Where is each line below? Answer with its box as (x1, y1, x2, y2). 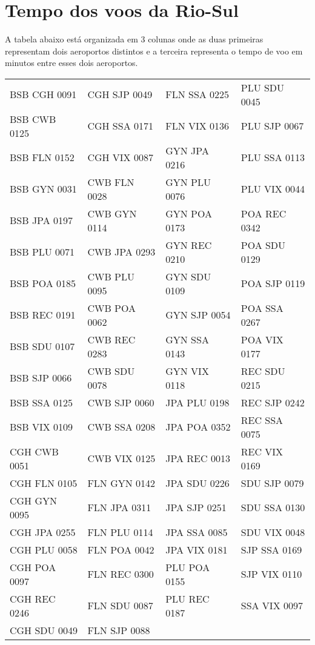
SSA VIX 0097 (240, 598, 303, 613)
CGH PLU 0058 (10, 542, 78, 557)
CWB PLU (87, 269, 134, 283)
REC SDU (240, 363, 285, 378)
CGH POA (10, 560, 56, 574)
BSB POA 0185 (10, 276, 76, 291)
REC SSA (240, 412, 283, 427)
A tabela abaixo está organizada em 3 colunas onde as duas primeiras (5, 33, 264, 45)
